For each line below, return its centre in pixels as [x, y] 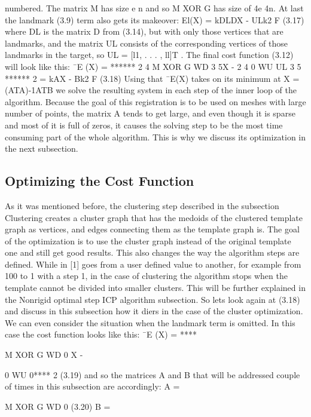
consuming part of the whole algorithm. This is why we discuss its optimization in [155, 137]
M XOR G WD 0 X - [44, 355]
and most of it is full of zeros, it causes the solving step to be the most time [144, 125]
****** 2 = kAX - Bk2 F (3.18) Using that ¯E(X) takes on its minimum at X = [152, 78]
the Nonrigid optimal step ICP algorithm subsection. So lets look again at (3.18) [153, 299]
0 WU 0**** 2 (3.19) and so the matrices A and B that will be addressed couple [153, 374]
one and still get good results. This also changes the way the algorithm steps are [152, 252]
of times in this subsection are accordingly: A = [92, 386]
